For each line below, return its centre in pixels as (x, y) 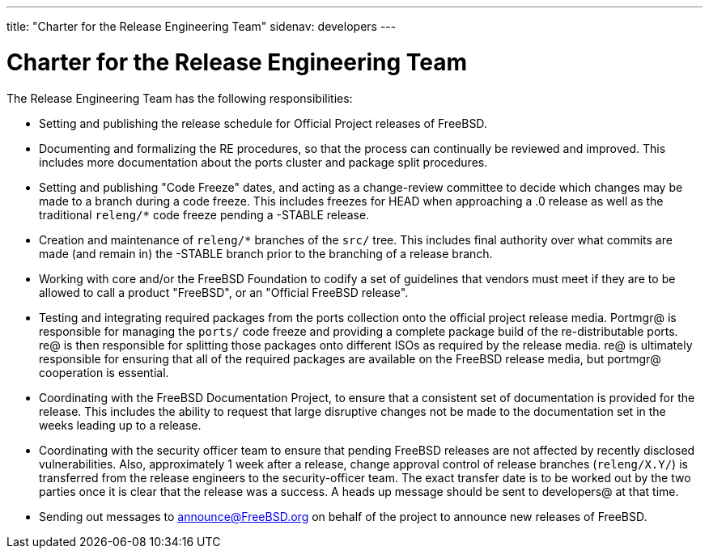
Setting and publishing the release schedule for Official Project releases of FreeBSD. (263, 123)
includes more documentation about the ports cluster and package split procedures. (263, 162)
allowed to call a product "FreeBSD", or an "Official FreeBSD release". (224, 292)
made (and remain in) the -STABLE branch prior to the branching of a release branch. (266, 253)
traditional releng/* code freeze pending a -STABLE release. (204, 214)
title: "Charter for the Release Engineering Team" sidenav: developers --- (202, 26)
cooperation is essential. (104, 372)
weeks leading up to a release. (120, 425)
